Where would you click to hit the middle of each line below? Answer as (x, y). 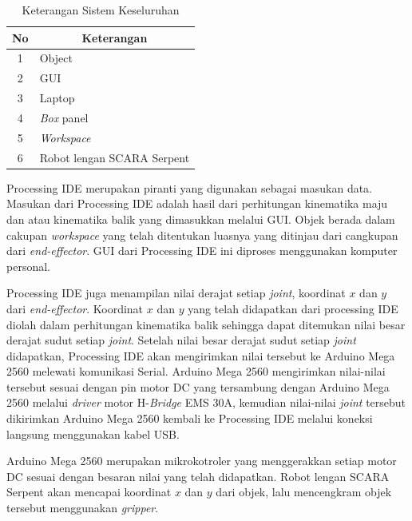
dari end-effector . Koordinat (75, 308)
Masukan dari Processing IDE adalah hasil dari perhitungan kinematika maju (197, 203)
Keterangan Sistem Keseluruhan (101, 10)
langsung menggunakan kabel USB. (93, 434)
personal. (28, 266)
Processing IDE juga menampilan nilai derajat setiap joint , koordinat (176, 293)
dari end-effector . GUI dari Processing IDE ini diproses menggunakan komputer (202, 251)
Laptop (57, 98)
